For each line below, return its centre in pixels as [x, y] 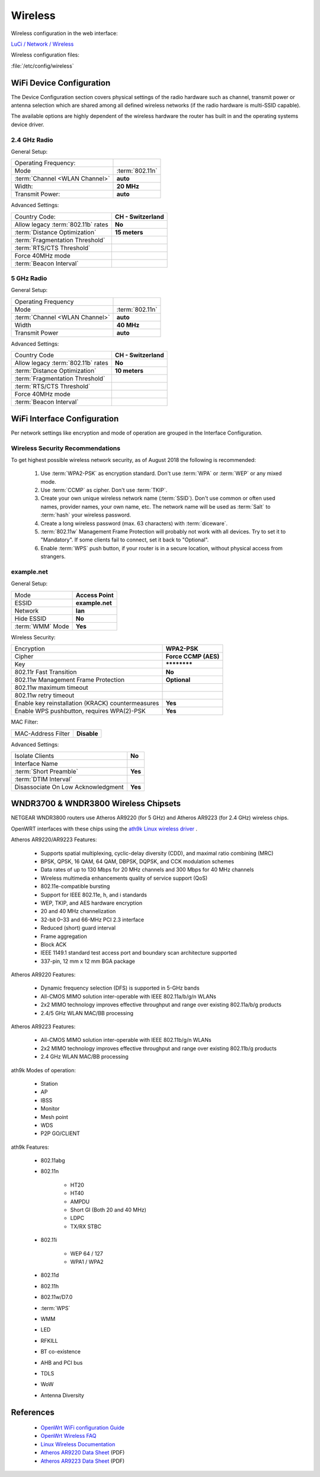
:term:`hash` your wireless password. [86, 515]
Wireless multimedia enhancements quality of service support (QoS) [124, 878]
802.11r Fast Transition [46, 672]
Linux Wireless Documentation [78, 1444]
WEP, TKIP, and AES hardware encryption [91, 903]
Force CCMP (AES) [193, 657]
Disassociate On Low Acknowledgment [69, 787]
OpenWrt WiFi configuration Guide [82, 1428]
